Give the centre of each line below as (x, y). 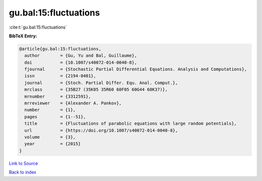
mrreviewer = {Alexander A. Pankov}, (73, 103)
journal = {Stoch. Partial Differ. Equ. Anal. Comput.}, (101, 83)
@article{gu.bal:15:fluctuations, (60, 49)
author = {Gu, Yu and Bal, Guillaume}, (81, 56)
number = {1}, (50, 110)
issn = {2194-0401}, (60, 76)
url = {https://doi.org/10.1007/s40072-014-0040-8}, (101, 130)
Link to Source (24, 163)
